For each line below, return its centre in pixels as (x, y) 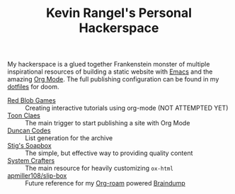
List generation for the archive (69, 138)
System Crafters (31, 161)
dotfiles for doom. (33, 87)
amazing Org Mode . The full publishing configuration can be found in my (113, 79)
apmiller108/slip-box (37, 176)
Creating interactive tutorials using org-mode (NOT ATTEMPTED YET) (127, 108)
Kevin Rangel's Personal (119, 13)
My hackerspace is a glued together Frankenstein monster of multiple (109, 64)
